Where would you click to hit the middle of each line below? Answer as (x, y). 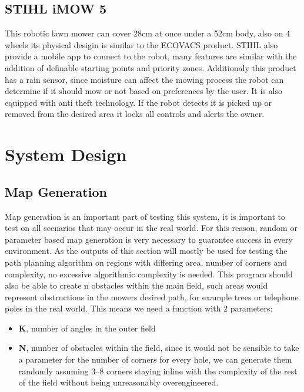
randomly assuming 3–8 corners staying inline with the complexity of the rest (158, 371)
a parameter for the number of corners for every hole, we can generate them (155, 359)
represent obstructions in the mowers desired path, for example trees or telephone (152, 296)
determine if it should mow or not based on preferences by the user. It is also (143, 91)
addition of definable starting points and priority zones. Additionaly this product (151, 67)
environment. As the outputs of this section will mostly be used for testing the (146, 251)
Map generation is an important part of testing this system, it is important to (145, 216)
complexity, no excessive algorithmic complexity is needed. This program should (149, 274)
